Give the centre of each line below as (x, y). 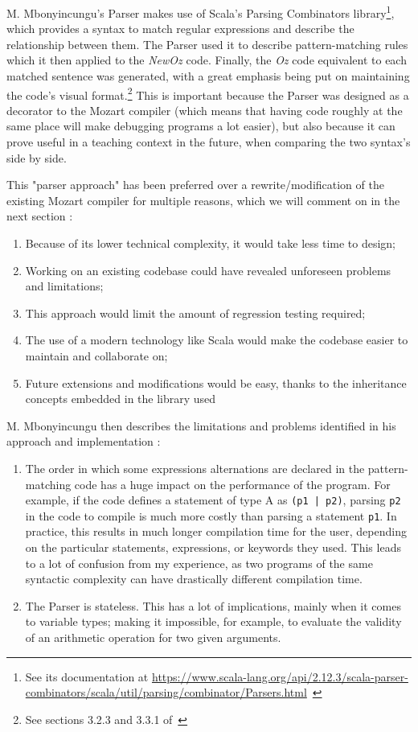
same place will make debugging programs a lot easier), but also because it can (201, 126)
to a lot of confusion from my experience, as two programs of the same (199, 563)
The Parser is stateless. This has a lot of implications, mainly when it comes (213, 605)
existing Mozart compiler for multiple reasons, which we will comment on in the (203, 200)
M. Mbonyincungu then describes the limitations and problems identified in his (201, 425)
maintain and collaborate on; (96, 356)
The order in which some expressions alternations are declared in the (195, 468)
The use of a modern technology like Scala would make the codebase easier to (217, 340)
